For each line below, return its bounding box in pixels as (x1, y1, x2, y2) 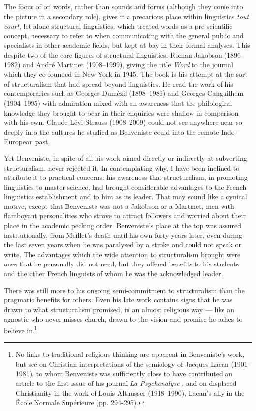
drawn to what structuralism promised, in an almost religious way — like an (4, 304, 235, 314)
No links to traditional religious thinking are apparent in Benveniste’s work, (15, 349, 245, 359)
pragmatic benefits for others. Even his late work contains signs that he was (4, 294, 233, 305)
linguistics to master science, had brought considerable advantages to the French (4, 181, 247, 192)
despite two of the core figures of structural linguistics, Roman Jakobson (4, 49, 222, 59)
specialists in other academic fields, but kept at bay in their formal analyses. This (4, 40, 250, 50)
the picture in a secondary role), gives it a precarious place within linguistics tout (4, 11, 249, 21)
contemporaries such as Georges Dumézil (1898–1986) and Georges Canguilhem (4, 88, 244, 98)
